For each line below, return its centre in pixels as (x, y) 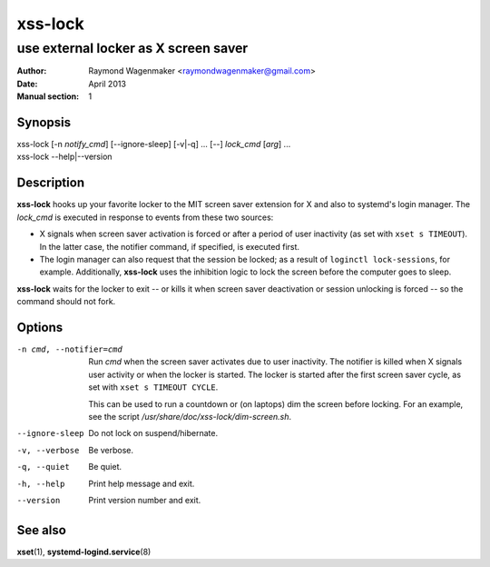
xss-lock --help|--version (64, 157)
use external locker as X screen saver (132, 48)
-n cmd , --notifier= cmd (69, 349)
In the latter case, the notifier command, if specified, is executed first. (169, 246)
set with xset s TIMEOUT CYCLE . (153, 387)
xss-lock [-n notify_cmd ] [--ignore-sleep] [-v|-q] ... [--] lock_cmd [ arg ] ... (154, 144)
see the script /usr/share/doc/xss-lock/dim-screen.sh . (190, 416)
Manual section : (48, 96)
